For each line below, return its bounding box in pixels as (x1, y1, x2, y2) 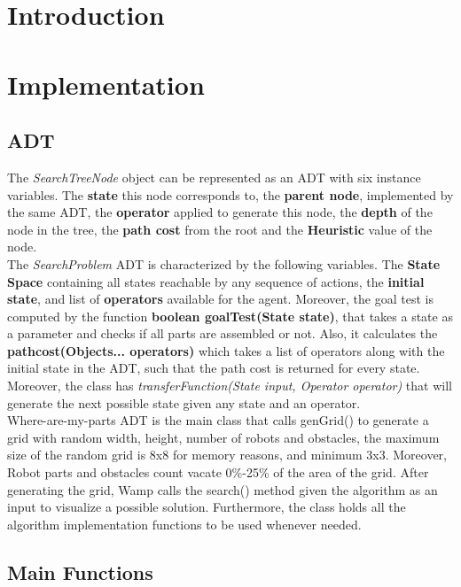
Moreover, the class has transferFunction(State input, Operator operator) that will (7, 376, 452, 395)
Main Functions (7, 558, 153, 585)
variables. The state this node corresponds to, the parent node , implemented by (7, 185, 454, 204)
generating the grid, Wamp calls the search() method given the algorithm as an (7, 480, 438, 498)
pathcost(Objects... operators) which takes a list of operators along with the (7, 341, 445, 359)
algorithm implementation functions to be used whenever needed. (7, 514, 362, 533)
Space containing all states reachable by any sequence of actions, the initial (7, 272, 425, 290)
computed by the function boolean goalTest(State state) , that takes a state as (7, 306, 453, 325)
